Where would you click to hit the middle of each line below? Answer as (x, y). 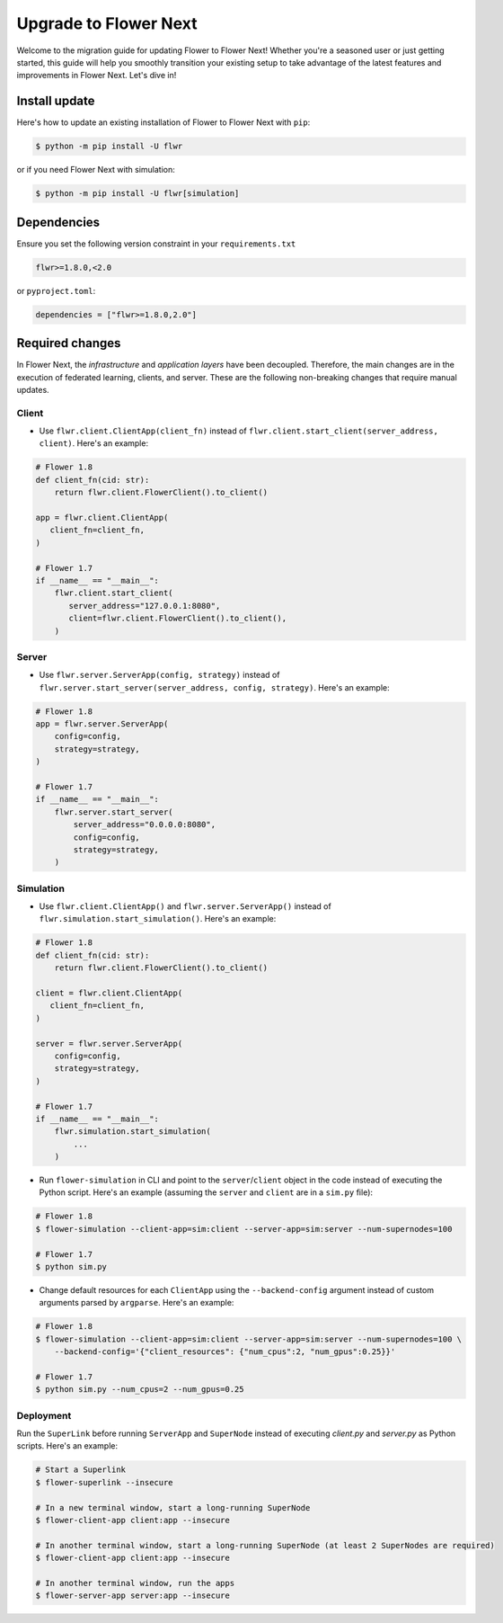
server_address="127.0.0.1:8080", (145, 606)
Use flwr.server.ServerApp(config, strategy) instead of (159, 675)
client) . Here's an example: (93, 443)
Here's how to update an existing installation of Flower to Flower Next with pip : (163, 122)
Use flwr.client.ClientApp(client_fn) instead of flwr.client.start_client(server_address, (239, 431)
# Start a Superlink (80, 1470)
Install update (56, 101)
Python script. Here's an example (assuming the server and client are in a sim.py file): (206, 1192)
